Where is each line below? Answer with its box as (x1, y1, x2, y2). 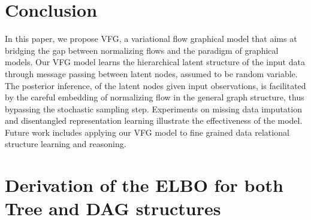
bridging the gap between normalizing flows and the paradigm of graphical (5, 44, 279, 56)
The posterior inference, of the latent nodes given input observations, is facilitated (5, 79, 306, 91)
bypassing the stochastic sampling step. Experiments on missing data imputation (5, 102, 302, 115)
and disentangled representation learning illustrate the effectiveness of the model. (5, 114, 303, 127)
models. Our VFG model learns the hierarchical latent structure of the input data (5, 56, 305, 68)
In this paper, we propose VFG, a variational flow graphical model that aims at (5, 32, 297, 45)
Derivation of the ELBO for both (5, 173, 283, 197)
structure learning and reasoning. (5, 137, 126, 150)
